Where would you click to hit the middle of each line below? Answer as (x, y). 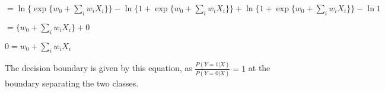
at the (259, 68)
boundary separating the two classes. (72, 83)
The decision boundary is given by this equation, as (98, 68)
